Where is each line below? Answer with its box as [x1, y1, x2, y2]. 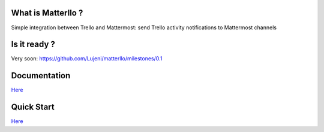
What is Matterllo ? [11, 8, 83, 18]
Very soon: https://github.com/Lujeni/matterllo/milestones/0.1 [11, 55, 163, 62]
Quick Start [11, 102, 55, 112]
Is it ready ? [11, 39, 55, 50]
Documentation [11, 70, 71, 81]
